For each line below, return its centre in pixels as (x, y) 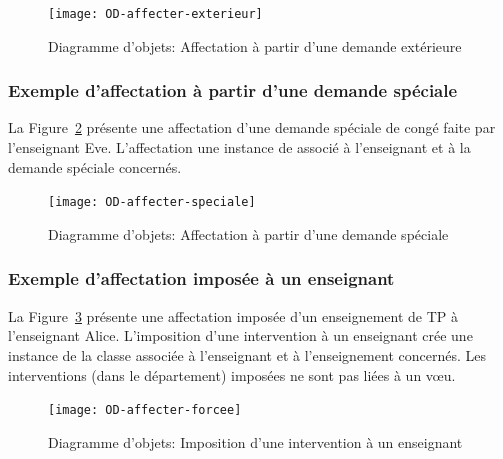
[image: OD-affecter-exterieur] (155, 14)
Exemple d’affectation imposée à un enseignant (201, 278)
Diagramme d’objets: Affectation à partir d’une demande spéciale (248, 233)
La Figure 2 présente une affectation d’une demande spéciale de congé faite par (252, 127)
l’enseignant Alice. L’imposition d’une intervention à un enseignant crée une (240, 335)
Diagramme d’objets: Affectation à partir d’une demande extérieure (255, 45)
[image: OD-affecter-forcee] (145, 410)
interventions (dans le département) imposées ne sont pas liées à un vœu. (232, 374)
